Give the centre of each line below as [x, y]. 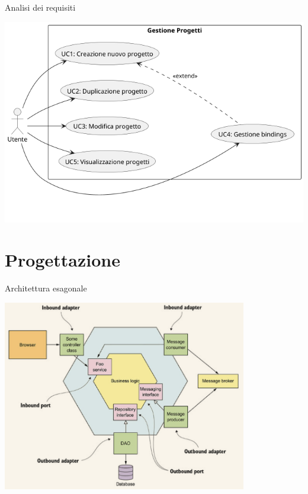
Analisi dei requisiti [40, 7]
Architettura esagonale [46, 288]
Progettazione [62, 260]
